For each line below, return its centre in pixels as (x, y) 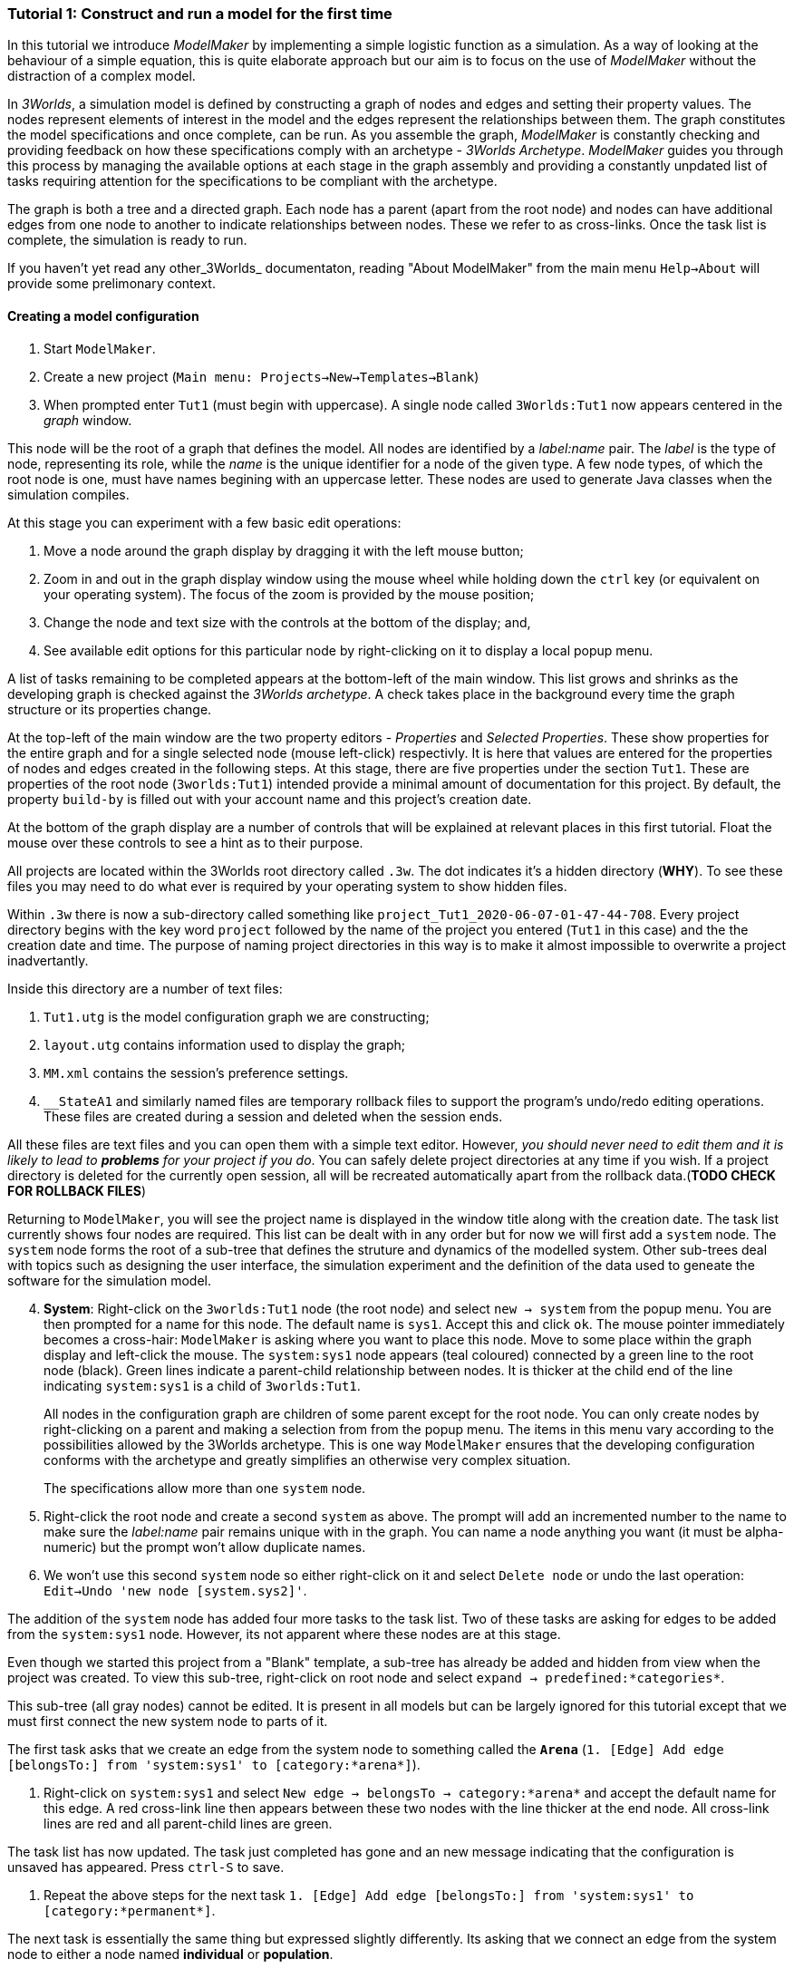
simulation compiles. (68, 494)
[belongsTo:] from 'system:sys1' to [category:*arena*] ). (214, 1764)
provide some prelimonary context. (111, 284)
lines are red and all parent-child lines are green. (188, 1823)
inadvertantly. (48, 960)
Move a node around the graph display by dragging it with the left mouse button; (284, 550)
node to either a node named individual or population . (170, 1954)
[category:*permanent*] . (130, 1910)
